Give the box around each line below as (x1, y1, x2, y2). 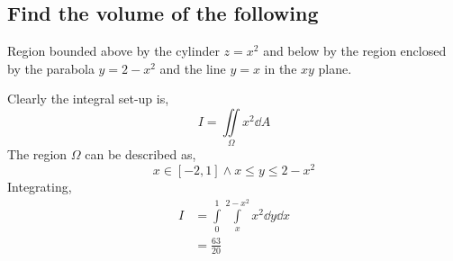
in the (264, 58, 297, 77)
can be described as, (85, 145, 196, 164)
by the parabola (7, 58, 95, 77)
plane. (318, 58, 352, 77)
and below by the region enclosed (263, 41, 447, 60)
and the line (159, 58, 226, 77)
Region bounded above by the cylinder (7, 41, 220, 60)
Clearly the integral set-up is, (7, 89, 169, 108)
